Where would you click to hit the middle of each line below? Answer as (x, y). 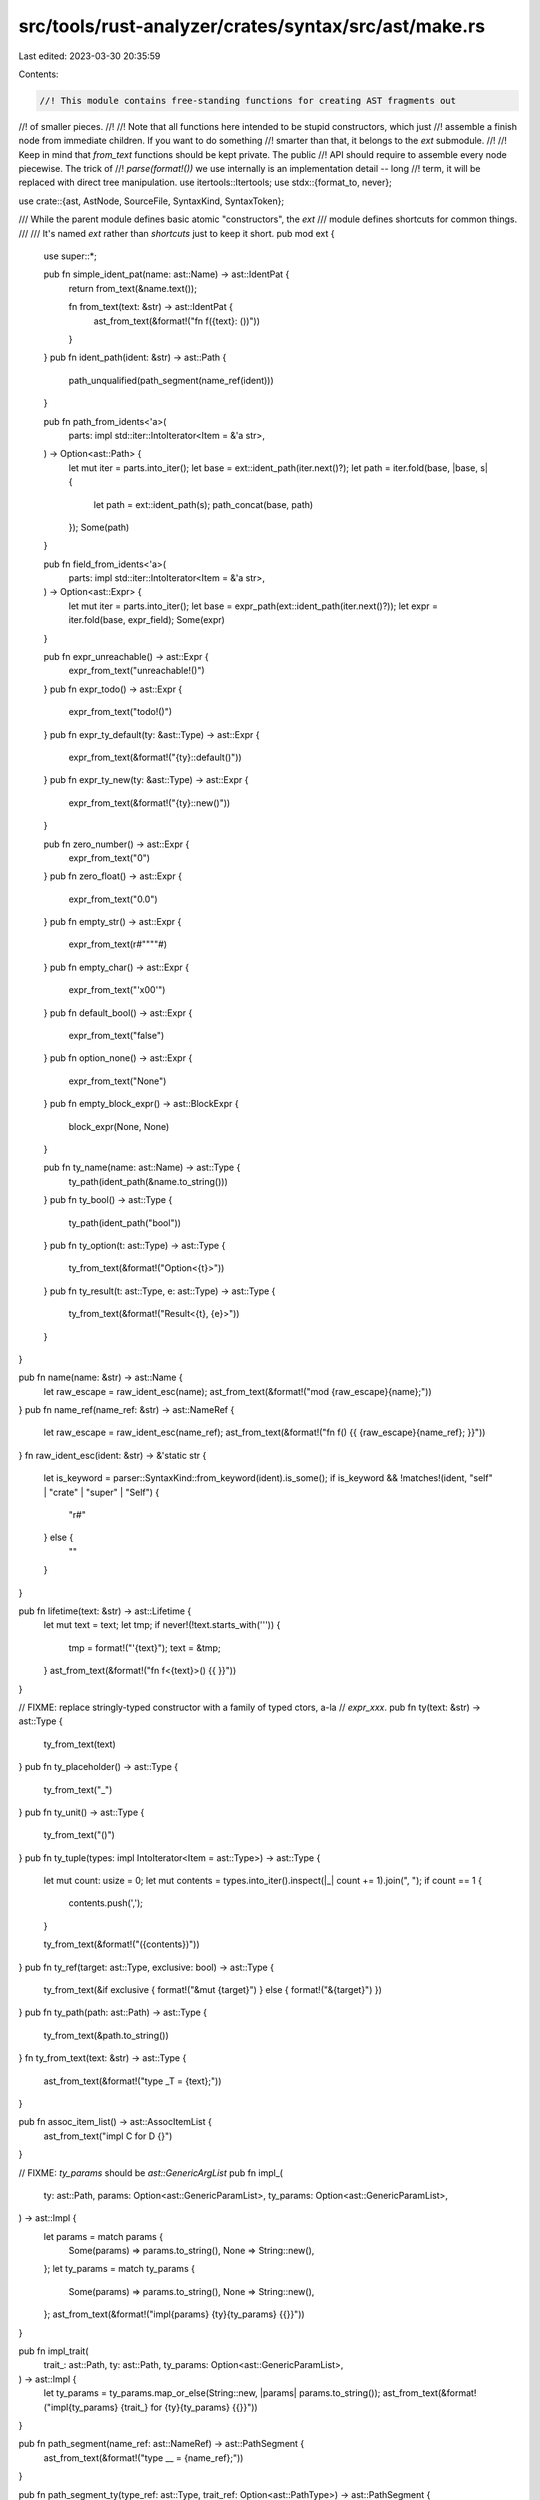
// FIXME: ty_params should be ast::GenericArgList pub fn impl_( (151, 2172)
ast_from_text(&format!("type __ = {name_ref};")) (143, 2457)
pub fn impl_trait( (53, 2351)
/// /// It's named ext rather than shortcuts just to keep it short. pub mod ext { (176, 233)
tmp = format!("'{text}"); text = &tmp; (144, 1647)
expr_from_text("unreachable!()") (136, 671)
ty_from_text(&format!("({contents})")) (121, 1944)
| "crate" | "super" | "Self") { (101, 1492)
